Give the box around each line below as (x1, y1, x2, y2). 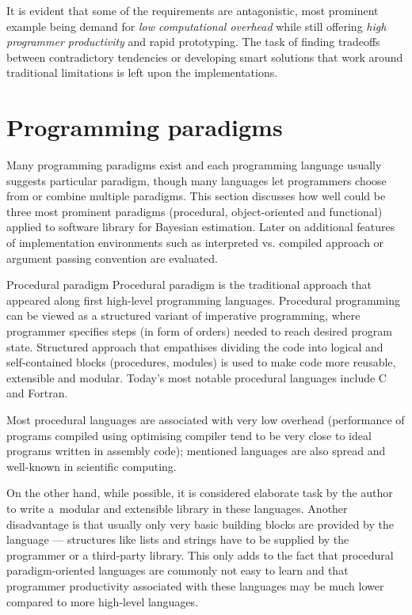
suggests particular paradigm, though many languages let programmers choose (6, 172, 387, 188)
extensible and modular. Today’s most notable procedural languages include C (6, 369, 387, 385)
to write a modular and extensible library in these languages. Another (6, 499, 348, 516)
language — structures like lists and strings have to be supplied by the (6, 531, 349, 548)
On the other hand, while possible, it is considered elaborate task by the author (6, 484, 393, 501)
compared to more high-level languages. (6, 593, 199, 609)
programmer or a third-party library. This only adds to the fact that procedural (6, 546, 394, 563)
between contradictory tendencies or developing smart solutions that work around (6, 48, 403, 65)
